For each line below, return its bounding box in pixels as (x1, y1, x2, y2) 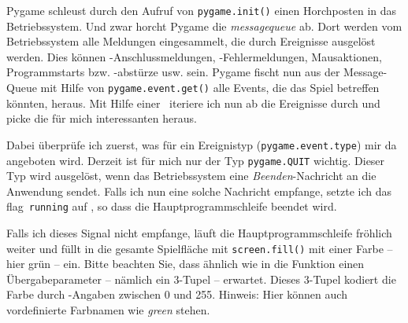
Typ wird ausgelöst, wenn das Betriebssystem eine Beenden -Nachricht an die (6, 167, 376, 184)
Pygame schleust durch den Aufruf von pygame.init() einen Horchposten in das (6, 2, 397, 18)
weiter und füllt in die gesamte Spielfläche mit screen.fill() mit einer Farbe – (6, 240, 393, 256)
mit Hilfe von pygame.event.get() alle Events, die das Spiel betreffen (40, 79, 380, 96)
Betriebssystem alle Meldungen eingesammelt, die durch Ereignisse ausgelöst (6, 33, 376, 50)
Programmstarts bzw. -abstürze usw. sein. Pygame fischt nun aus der (6, 64, 340, 80)
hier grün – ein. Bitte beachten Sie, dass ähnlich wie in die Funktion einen (6, 255, 365, 272)
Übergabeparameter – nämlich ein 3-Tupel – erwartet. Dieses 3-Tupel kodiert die (6, 270, 396, 287)
